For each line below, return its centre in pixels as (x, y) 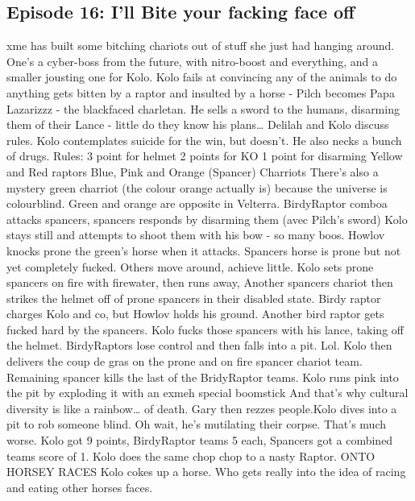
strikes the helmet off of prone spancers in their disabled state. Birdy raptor (194, 298)
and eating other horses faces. (80, 487)
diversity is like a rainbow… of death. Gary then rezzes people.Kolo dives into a (202, 408)
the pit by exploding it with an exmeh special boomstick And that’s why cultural (207, 393)
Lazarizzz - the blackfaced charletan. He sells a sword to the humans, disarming (203, 108)
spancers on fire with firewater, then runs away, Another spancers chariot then (200, 282)
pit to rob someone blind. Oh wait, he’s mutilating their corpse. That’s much (196, 424)
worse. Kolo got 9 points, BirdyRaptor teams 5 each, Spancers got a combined (200, 440)
